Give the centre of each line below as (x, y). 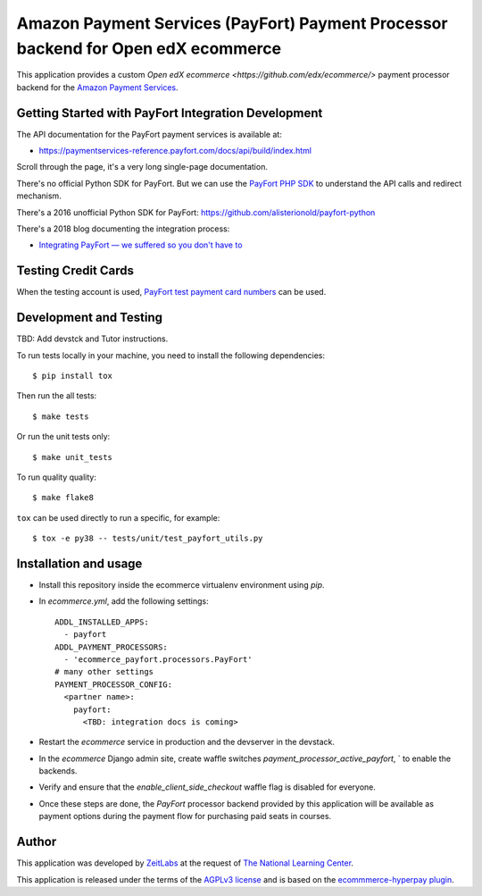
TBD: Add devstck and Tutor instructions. (92, 339)
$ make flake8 (63, 498)
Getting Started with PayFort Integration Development (170, 113)
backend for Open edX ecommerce (149, 48)
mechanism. (39, 196)
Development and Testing (90, 318)
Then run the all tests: (57, 396)
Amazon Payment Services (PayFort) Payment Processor (232, 23)
